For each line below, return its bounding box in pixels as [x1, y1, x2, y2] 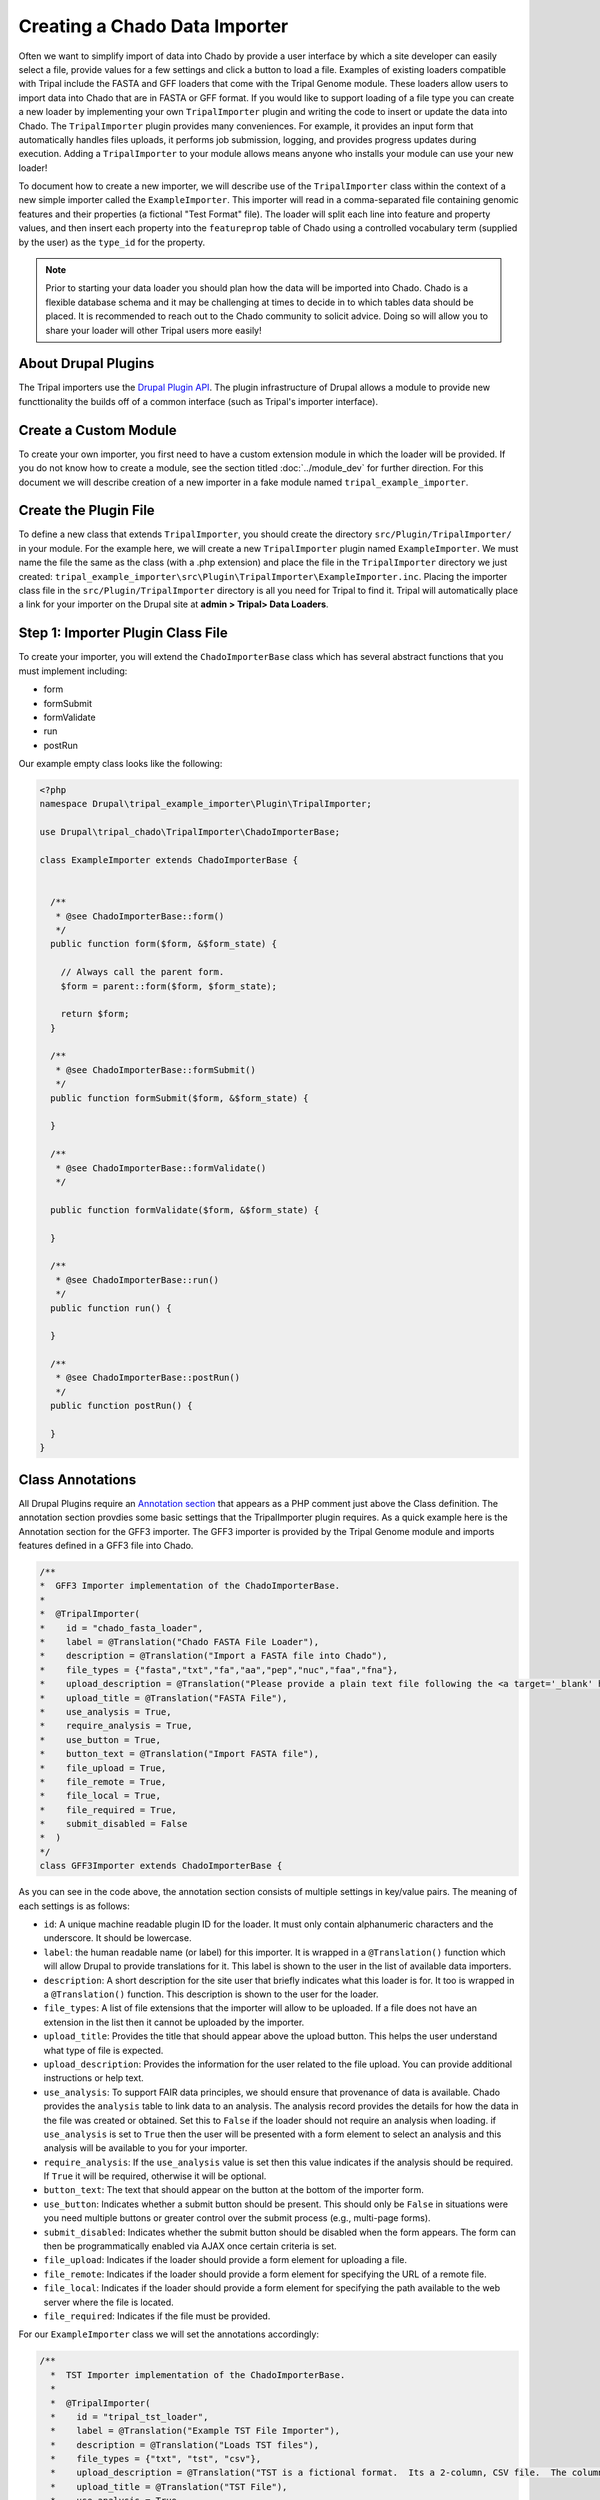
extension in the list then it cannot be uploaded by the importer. [43, 2016, 305, 2028]
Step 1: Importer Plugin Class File [18, 625, 229, 642]
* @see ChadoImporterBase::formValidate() [55, 1162, 267, 1174]
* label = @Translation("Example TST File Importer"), [50, 2425, 341, 2437]
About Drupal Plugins [18, 355, 155, 372]
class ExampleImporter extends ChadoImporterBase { [39, 855, 299, 865]
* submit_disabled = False [39, 1818, 188, 1830]
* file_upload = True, [39, 1762, 167, 1774]
